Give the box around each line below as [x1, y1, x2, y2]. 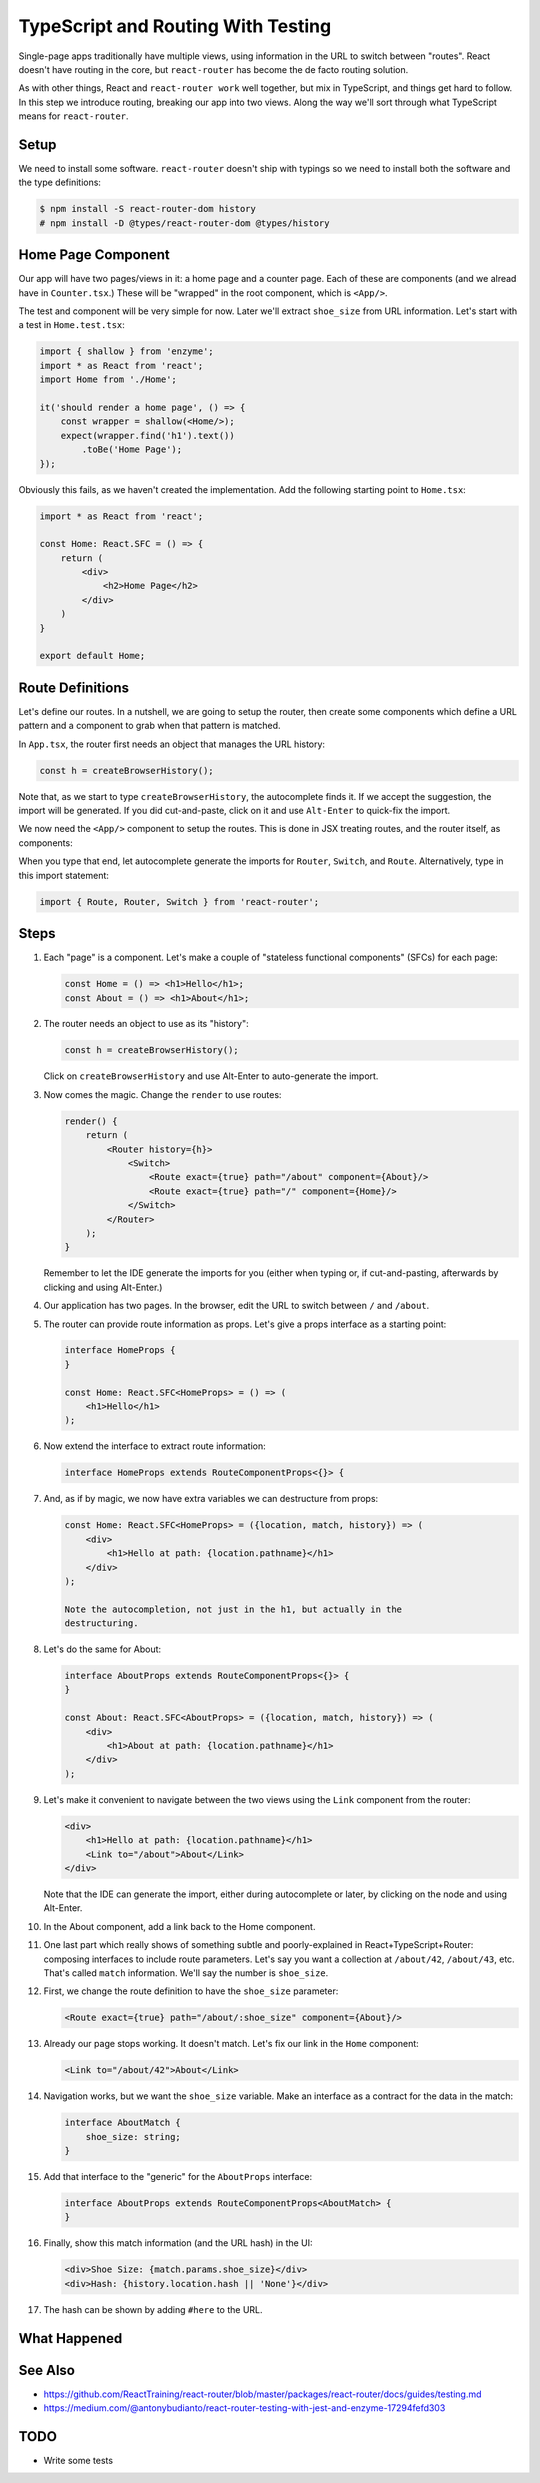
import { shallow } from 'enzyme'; [39, 346, 214, 357]
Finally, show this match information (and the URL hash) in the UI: [43, 2237, 314, 2249]
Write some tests [43, 2454, 114, 2466]
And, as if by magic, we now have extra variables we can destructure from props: [43, 1493, 379, 1505]
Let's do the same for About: [43, 1643, 162, 1655]
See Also [18, 2361, 75, 2379]
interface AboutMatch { [64, 2117, 182, 2129]
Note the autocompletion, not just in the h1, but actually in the [64, 1603, 403, 1615]
